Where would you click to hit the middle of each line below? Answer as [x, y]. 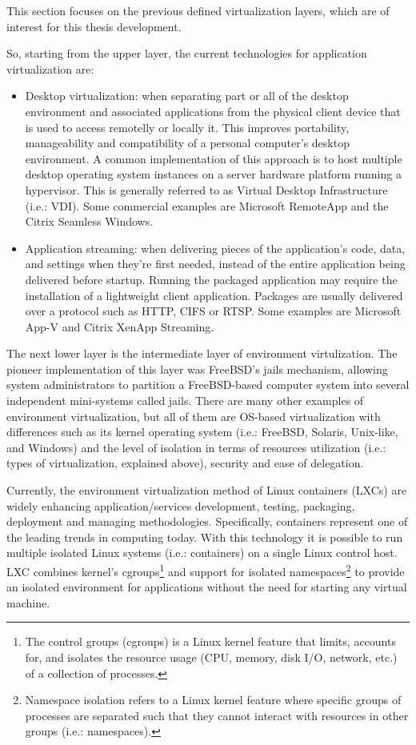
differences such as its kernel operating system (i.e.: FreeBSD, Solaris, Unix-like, [202, 432]
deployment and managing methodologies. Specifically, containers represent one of [207, 521]
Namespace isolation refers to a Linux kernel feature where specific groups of [213, 700]
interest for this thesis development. [94, 26]
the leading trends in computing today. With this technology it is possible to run [205, 537]
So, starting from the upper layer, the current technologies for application [187, 53]
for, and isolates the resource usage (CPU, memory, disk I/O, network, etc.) [211, 657]
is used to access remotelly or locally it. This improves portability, [187, 127]
